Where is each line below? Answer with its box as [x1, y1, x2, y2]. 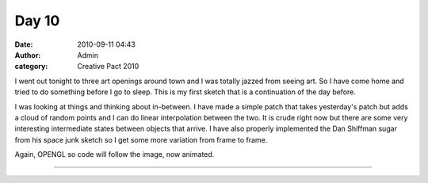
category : [14, 62, 48, 71]
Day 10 [14, 12, 60, 29]
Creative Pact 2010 [77, 62, 139, 71]
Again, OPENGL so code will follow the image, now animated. [14, 150, 215, 159]
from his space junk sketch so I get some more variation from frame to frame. [14, 135, 268, 144]
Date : [14, 40, 33, 49]
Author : [14, 50, 41, 59]
